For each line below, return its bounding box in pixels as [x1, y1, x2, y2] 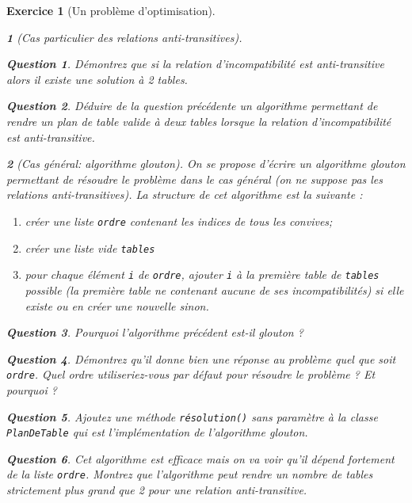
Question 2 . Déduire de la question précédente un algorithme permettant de [6, 97, 378, 114]
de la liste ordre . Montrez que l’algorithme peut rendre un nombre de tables [6, 466, 373, 482]
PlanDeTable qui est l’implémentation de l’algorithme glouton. [6, 424, 308, 440]
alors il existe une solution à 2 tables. [6, 70, 188, 87]
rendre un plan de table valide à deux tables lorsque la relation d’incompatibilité [6, 112, 391, 129]
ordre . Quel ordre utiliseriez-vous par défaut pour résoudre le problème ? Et [6, 366, 376, 383]
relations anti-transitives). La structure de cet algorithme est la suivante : [6, 186, 363, 203]
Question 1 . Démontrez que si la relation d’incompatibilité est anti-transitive [6, 55, 384, 72]
